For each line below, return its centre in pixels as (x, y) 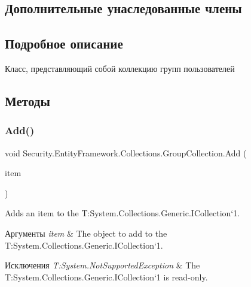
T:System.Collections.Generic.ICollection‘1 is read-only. (106, 277)
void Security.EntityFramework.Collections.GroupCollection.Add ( (126, 152)
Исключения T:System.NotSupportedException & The (102, 265)
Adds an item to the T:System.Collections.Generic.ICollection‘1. (123, 213)
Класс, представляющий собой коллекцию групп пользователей (120, 68)
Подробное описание (64, 43)
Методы (27, 100)
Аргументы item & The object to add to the (86, 233)
